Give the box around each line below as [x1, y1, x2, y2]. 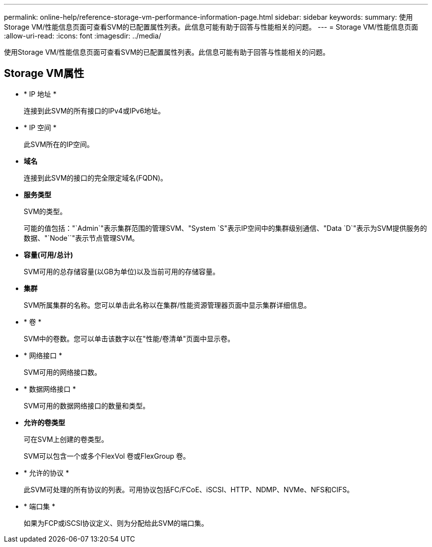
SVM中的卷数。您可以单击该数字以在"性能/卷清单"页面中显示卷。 [24, 334, 235, 343]
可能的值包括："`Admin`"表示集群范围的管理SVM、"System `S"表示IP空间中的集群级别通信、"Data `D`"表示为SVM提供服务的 [24, 223, 427, 232]
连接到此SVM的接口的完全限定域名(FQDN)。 [24, 173, 168, 182]
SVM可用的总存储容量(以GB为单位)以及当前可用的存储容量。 [24, 267, 220, 276]
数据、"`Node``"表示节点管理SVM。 [24, 233, 139, 242]
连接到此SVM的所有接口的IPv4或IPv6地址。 [24, 106, 165, 115]
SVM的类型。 [24, 207, 67, 216]
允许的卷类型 [24, 418, 65, 427]
